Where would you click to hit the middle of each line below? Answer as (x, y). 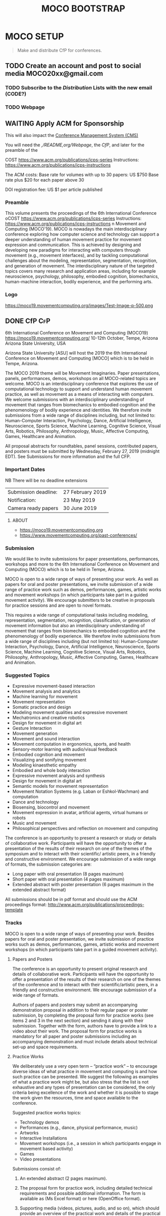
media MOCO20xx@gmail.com (54, 74)
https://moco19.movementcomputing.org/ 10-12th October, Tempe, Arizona (82, 338)
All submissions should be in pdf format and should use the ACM (71, 899)
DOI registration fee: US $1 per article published (54, 190)
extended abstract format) (39, 890)
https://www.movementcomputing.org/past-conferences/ (78, 535)
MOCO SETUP (35, 36)
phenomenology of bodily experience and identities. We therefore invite (78, 410)
